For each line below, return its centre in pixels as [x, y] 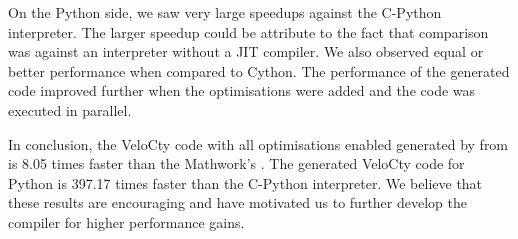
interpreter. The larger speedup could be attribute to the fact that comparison [248, 31]
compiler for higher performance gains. [126, 221]
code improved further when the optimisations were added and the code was [242, 90]
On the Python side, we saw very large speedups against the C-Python [225, 12]
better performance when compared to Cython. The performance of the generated [259, 70]
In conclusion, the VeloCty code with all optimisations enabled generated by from [258, 143]
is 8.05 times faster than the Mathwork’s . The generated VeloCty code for [236, 163]
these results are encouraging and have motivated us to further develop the [237, 202]
